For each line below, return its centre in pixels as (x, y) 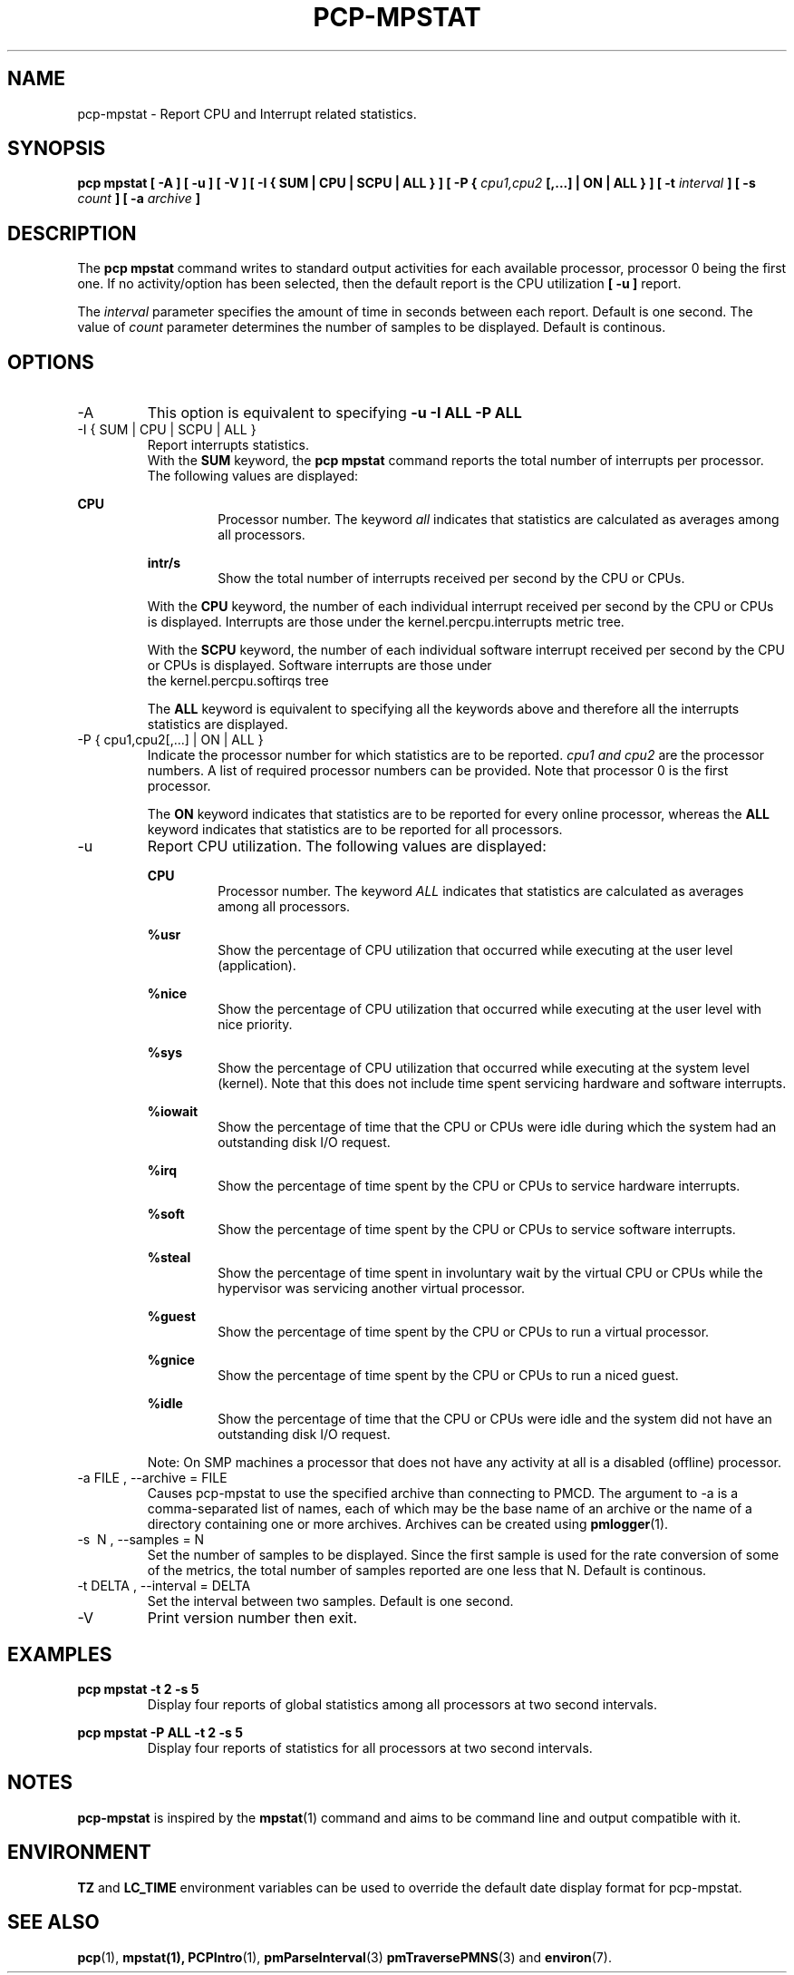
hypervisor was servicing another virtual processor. (372, 1289)
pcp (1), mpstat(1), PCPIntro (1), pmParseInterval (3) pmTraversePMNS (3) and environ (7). (344, 1957)
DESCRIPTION (72, 233)
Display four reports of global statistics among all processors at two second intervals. (402, 1704)
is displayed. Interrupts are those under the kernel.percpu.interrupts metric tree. (386, 622)
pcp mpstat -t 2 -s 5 (138, 1688)
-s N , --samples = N (141, 1540)
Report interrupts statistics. (228, 445)
